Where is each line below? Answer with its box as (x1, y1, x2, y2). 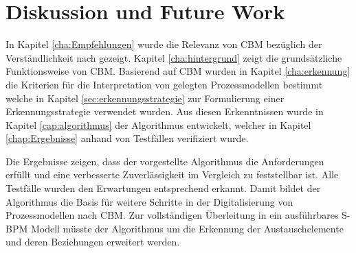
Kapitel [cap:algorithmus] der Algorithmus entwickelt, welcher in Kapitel (5, 117, 311, 132)
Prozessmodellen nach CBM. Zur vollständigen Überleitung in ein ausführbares (5, 208, 339, 222)
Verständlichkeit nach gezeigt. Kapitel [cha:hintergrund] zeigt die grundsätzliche (5, 50, 342, 64)
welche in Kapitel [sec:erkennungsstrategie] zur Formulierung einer (5, 91, 285, 105)
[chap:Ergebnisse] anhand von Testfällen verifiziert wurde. (5, 131, 249, 145)
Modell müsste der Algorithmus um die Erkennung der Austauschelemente (30, 221, 344, 235)
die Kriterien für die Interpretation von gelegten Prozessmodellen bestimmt (5, 77, 323, 91)
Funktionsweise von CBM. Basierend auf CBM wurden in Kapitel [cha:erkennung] (5, 64, 351, 78)
